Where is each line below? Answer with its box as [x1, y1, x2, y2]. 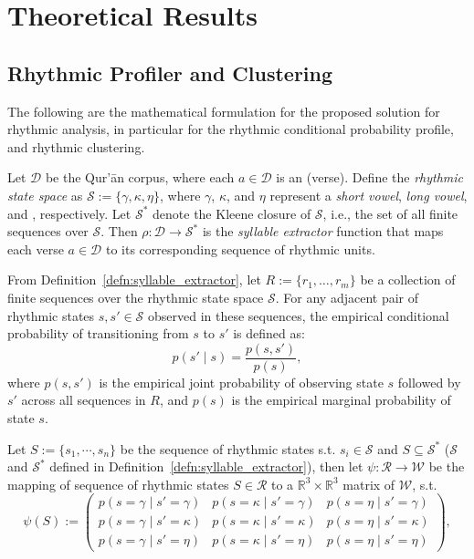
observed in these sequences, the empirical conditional [148, 305, 449, 325]
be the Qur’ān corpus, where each [45, 168, 235, 187]
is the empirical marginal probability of [231, 390, 451, 409]
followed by [397, 372, 461, 391]
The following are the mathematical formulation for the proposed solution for [7, 101, 440, 120]
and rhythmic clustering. [7, 137, 145, 156]
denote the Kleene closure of [153, 203, 311, 223]
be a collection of [360, 270, 456, 289]
